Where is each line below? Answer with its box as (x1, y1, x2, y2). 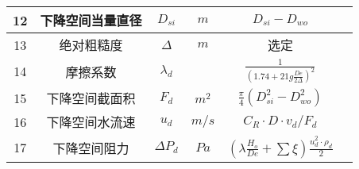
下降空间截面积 (46, 89, 136, 108)
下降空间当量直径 (40, 11, 142, 29)
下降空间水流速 (46, 113, 136, 132)
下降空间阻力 (52, 138, 129, 157)
